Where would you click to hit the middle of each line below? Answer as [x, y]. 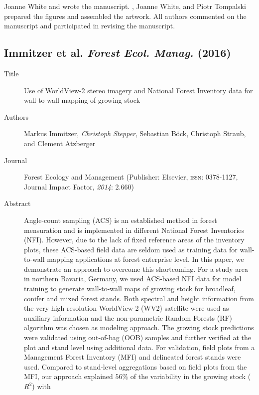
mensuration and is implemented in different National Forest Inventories [134, 230]
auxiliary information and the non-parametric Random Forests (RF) [128, 317]
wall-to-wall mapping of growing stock [82, 100]
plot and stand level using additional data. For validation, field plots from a [139, 347]
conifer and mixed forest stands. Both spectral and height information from [139, 298]
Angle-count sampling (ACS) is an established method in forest [121, 220]
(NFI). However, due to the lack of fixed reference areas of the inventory [134, 240]
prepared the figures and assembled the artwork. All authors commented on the [125, 16]
